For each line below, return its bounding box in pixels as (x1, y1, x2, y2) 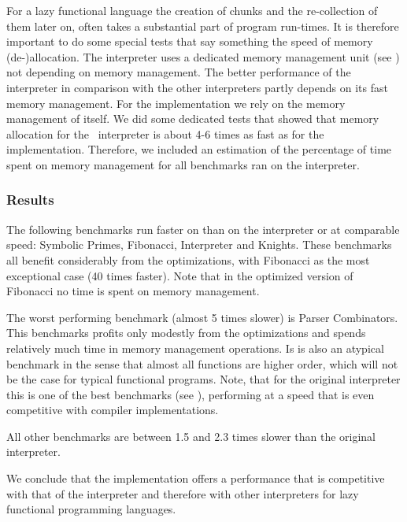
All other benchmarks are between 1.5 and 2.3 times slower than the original (6, 428, 376, 444)
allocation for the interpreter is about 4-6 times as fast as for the (6, 125, 324, 142)
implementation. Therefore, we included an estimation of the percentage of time (6, 141, 392, 157)
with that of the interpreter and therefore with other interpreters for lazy (6, 485, 359, 502)
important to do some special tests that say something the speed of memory (6, 33, 373, 50)
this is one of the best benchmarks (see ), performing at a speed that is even (6, 386, 375, 402)
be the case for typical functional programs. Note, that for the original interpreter (6, 371, 401, 387)
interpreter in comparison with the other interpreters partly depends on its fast (6, 79, 388, 95)
